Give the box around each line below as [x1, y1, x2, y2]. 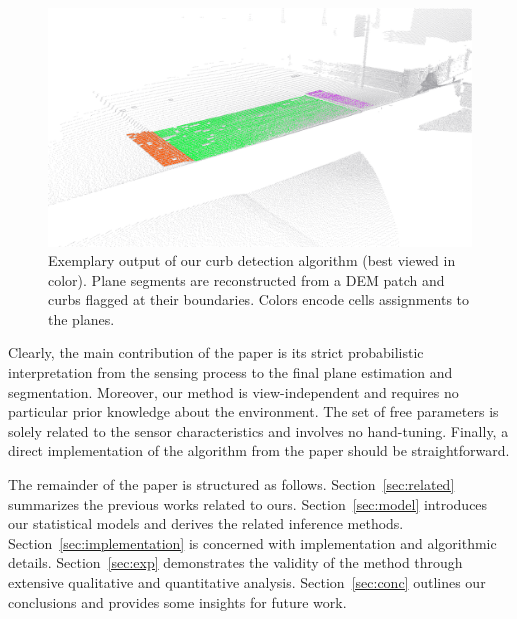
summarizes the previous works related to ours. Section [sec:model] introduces [8, 493, 488, 514]
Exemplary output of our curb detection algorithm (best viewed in [48, 250, 456, 271]
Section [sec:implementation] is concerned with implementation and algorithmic [8, 532, 497, 553]
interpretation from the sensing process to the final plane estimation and [8, 362, 453, 383]
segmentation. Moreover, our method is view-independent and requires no [8, 381, 459, 402]
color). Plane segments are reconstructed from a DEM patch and [48, 269, 445, 290]
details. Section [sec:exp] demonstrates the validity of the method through [8, 552, 463, 573]
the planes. [48, 308, 115, 329]
